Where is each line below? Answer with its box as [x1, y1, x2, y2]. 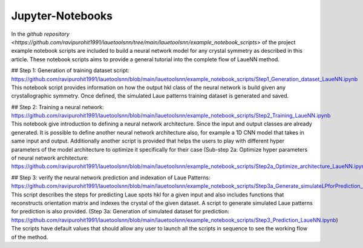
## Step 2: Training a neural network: [11, 103, 104, 110]
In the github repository [11, 30, 70, 38]
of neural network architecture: [11, 155, 89, 162]
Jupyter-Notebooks [11, 9, 113, 22]
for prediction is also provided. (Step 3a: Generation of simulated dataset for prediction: [11, 208, 230, 215]
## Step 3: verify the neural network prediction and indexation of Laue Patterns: [11, 173, 211, 181]
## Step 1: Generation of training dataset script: [11, 67, 129, 74]
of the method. [11, 233, 48, 241]
